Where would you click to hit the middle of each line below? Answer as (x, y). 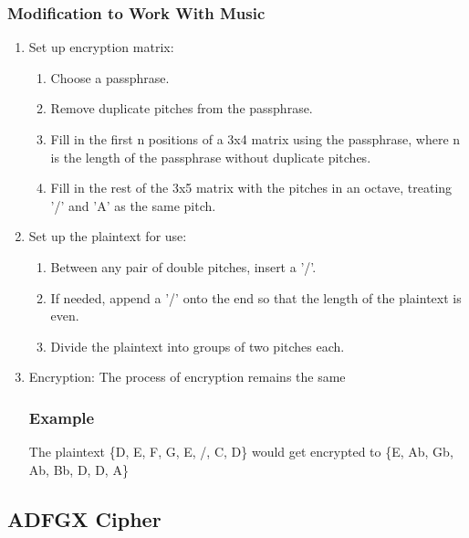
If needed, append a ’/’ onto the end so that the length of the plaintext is (256, 297)
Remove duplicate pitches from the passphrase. (182, 108)
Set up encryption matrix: (101, 47)
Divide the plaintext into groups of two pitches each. (198, 346)
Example (62, 417)
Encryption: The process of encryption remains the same (187, 377)
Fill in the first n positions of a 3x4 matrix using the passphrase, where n (255, 139)
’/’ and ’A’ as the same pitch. (133, 205)
